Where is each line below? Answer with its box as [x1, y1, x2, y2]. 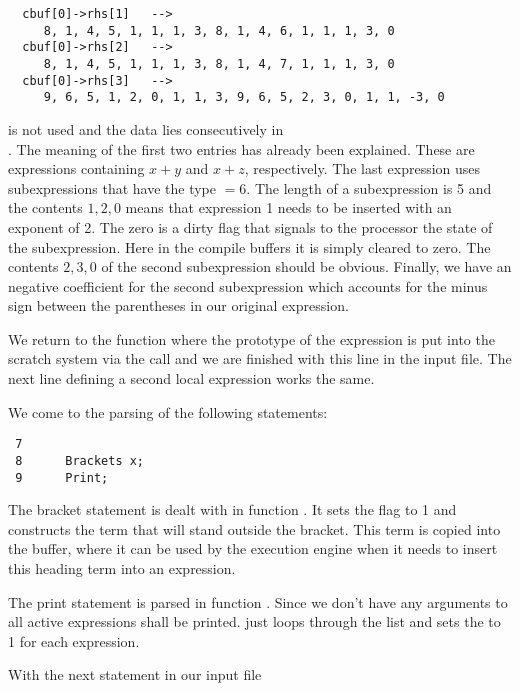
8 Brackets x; [15, 453, 145, 468]
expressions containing [8, 158, 145, 179]
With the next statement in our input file [8, 664, 262, 685]
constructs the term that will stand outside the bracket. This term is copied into [8, 518, 501, 539]
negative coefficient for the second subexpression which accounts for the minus [8, 275, 488, 296]
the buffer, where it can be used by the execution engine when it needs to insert [8, 538, 498, 559]
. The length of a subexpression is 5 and [246, 177, 492, 198]
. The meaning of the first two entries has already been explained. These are [8, 138, 475, 159]
